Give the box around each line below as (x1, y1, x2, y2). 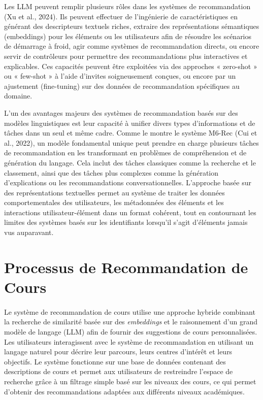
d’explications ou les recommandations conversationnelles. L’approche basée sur (4, 177, 251, 188)
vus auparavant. (4, 227, 54, 238)
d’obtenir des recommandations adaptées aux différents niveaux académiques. (4, 386, 245, 396)
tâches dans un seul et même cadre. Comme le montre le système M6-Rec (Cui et (4, 127, 257, 138)
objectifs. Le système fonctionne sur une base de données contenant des (4, 356, 226, 366)
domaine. (4, 90, 32, 101)
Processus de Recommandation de (4, 256, 248, 277)
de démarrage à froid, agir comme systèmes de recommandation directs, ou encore (4, 41, 259, 51)
